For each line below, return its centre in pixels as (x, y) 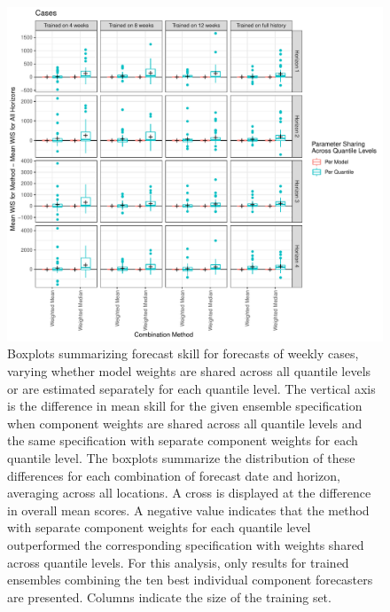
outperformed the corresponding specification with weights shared (186, 544)
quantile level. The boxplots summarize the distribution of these (181, 457)
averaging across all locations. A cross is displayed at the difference (189, 493)
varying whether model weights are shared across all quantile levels (189, 370)
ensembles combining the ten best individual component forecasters (190, 580)
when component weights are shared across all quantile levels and (185, 423)
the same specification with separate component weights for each (183, 440)
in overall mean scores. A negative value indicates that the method (188, 510)
